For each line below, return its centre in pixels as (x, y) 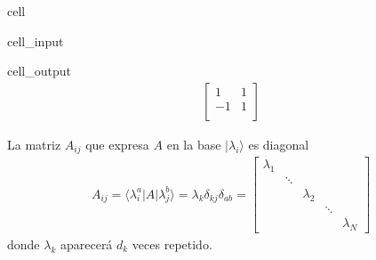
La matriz (34, 144)
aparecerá (86, 244)
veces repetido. (172, 244)
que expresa (117, 144)
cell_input (36, 41)
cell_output (39, 71)
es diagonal (279, 144)
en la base (194, 144)
